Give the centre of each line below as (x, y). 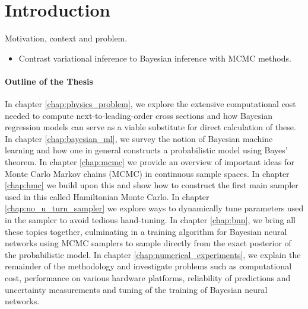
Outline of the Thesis (49, 81)
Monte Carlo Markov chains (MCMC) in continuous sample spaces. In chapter (147, 173)
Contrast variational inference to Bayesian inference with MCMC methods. (155, 58)
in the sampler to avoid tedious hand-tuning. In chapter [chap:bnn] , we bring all (150, 220)
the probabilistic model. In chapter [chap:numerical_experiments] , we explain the (153, 254)
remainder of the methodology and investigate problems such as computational (148, 266)
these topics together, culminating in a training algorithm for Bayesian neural (146, 231)
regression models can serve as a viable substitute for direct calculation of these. (150, 127)
